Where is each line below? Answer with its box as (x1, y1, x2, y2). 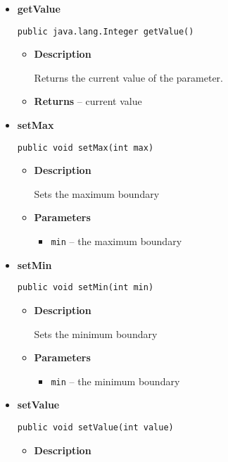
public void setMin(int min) (17, 282, 154, 293)
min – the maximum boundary (51, 234, 182, 249)
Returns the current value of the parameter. (34, 70, 224, 85)
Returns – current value (34, 94, 142, 108)
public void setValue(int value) (17, 423, 174, 432)
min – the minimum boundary (51, 373, 180, 388)
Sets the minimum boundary (34, 326, 158, 341)
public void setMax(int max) (17, 142, 154, 153)
